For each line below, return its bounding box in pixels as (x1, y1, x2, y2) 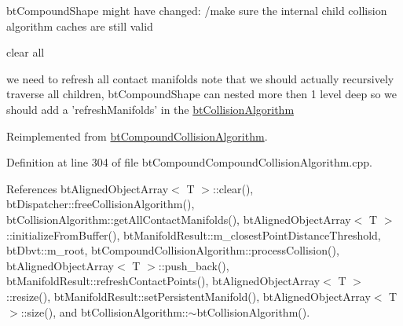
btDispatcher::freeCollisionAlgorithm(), (6, 196, 195, 212)
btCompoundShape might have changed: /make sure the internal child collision (6, 2, 387, 18)
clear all (6, 44, 45, 60)
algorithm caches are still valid (6, 17, 153, 34)
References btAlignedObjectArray (6, 180, 169, 196)
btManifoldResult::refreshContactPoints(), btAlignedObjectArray (6, 273, 321, 289)
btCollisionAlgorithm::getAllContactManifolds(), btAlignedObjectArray (6, 211, 351, 227)
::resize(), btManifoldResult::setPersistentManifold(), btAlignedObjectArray (6, 288, 371, 304)
